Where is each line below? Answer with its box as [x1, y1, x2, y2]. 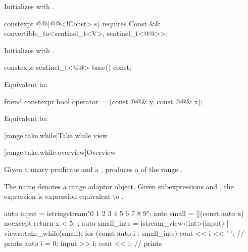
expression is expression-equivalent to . [4, 191, 124, 201]
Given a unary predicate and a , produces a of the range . [4, 163, 183, 174]
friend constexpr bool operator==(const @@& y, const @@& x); [4, 96, 203, 106]
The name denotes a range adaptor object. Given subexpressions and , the [4, 181, 234, 191]
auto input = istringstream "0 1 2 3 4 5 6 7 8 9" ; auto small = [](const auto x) [4, 207, 244, 218]
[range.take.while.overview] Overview [4, 147, 116, 157]
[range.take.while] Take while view [4, 130, 108, 140]
